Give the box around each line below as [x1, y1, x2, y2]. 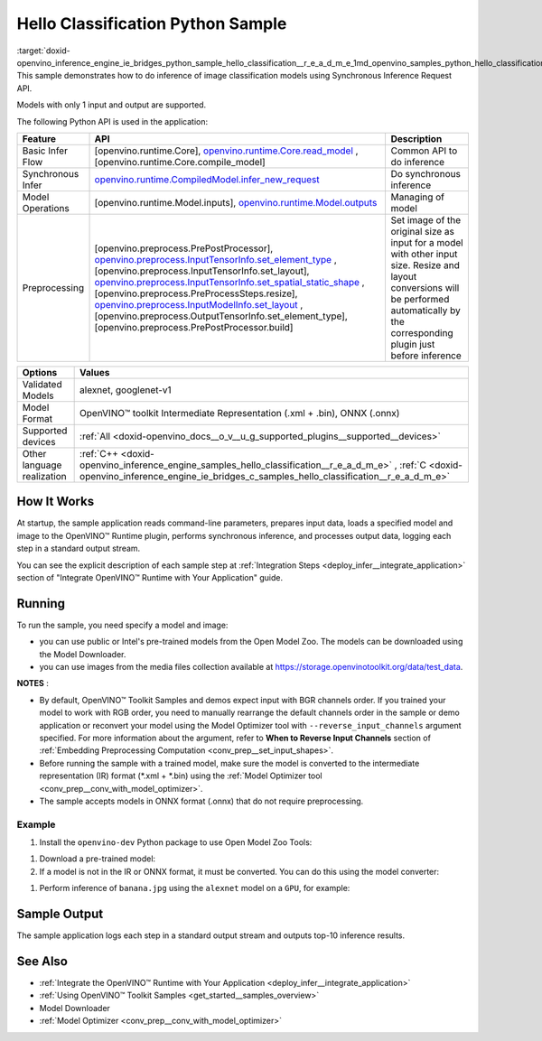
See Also [16, 953, 68, 969]
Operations [22, 201, 70, 214]
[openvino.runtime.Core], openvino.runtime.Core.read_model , [94, 144, 359, 157]
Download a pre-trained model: [39, 853, 156, 864]
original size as [390, 225, 455, 237]
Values [79, 366, 110, 378]
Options [22, 366, 58, 378]
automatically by [390, 303, 461, 316]
